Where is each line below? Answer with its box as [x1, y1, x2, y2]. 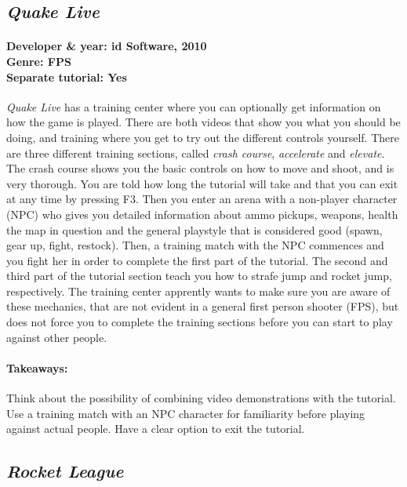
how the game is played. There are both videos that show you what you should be [6, 114, 401, 130]
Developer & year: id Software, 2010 [6, 38, 207, 54]
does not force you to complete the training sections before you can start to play [6, 314, 393, 330]
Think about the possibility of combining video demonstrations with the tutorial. [6, 390, 396, 406]
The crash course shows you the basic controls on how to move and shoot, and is [6, 160, 394, 176]
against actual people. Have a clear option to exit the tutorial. [6, 420, 305, 437]
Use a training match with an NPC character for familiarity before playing [6, 405, 365, 421]
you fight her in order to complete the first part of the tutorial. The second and [6, 252, 388, 268]
